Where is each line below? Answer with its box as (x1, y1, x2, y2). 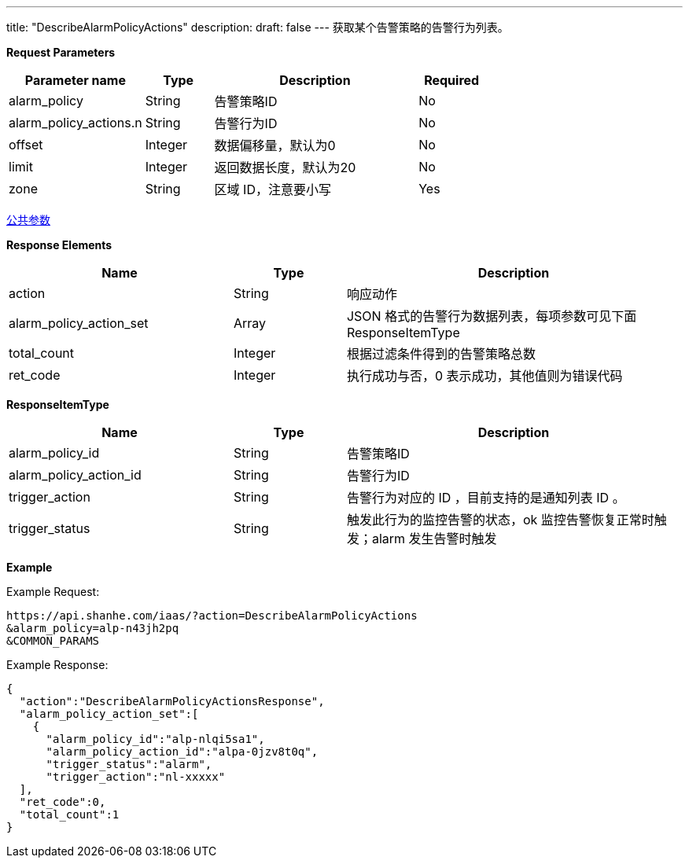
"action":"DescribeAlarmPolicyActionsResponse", (19, 695, 325, 708)
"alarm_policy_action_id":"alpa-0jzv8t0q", (46, 745, 319, 758)
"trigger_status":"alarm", (46, 758, 212, 770)
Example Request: (6, 585, 100, 598)
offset (9, 137, 43, 153)
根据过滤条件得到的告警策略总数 (346, 346, 536, 362)
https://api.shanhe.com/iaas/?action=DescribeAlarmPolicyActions (6, 609, 418, 622)
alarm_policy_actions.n (9, 115, 142, 131)
